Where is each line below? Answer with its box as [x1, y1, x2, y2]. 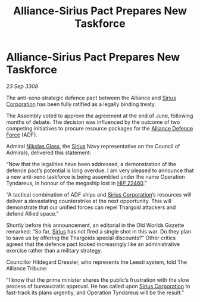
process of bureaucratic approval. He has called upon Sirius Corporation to [6, 282, 190, 289]
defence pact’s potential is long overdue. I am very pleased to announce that [6, 167, 194, 174]
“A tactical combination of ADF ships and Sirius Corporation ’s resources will [6, 191, 192, 198]
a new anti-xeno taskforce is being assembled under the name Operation [6, 173, 186, 180]
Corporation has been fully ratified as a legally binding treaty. [6, 100, 157, 108]
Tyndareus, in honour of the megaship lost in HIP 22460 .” [6, 179, 147, 186]
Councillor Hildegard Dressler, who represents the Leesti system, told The [6, 258, 187, 266]
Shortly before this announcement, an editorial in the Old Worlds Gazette [6, 222, 185, 229]
